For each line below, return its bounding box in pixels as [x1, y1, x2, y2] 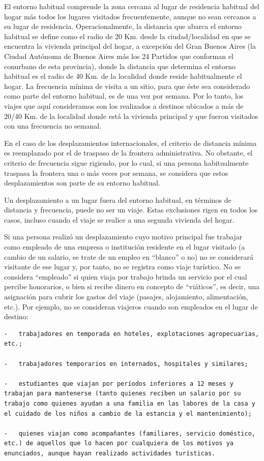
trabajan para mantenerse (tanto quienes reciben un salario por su [4, 390, 241, 397]
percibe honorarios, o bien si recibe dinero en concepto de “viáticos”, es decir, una [4, 281, 260, 292]
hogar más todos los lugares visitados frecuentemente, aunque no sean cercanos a [4, 11, 256, 21]
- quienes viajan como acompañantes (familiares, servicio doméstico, [4, 429, 255, 437]
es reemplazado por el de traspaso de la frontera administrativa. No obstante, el [4, 147, 253, 158]
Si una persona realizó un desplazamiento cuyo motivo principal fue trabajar [4, 231, 243, 242]
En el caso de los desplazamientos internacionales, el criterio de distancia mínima [4, 137, 257, 148]
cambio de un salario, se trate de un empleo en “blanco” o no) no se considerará [4, 251, 254, 262]
